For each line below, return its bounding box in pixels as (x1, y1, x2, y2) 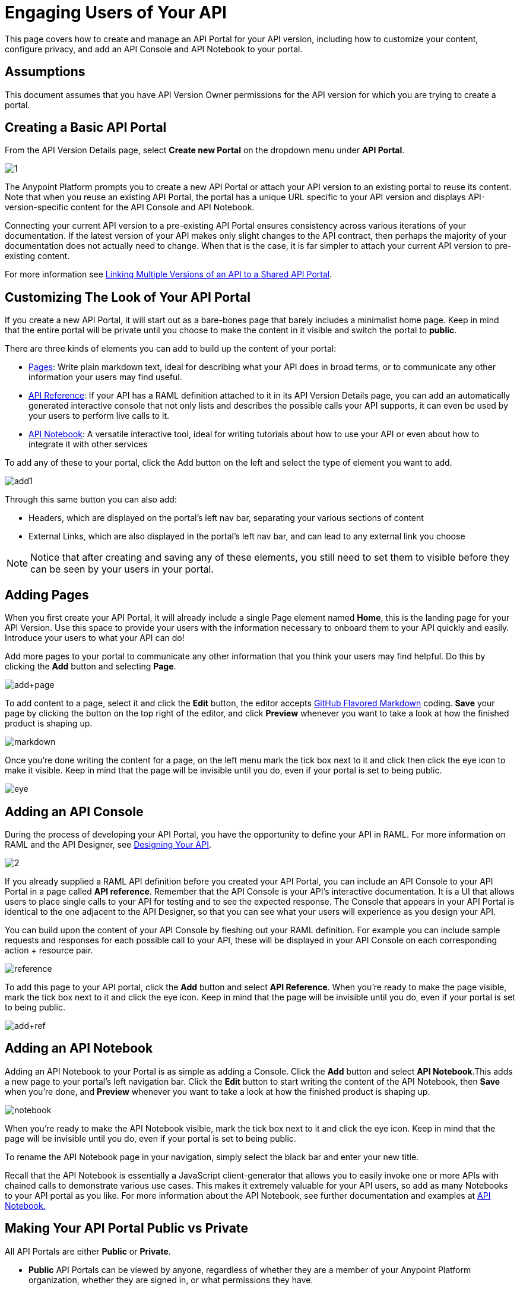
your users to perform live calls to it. (28, 410, 170, 421)
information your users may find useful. (28, 372, 182, 383)
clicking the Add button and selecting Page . (5, 661, 176, 672)
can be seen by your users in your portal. (30, 563, 214, 576)
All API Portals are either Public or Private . (5, 1246, 171, 1256)
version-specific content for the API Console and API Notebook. (5, 202, 255, 213)
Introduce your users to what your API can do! (5, 633, 185, 643)
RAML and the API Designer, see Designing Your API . (5, 839, 211, 849)
